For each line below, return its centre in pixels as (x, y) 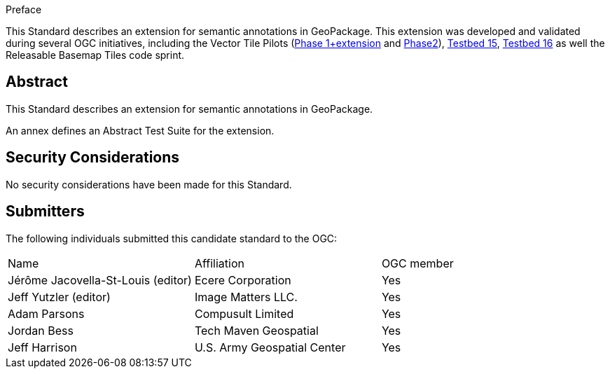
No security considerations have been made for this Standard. (149, 184)
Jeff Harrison (42, 347)
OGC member (417, 263)
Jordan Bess (41, 330)
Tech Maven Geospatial (256, 330)
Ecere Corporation (243, 280)
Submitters (45, 212)
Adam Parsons (46, 313)
